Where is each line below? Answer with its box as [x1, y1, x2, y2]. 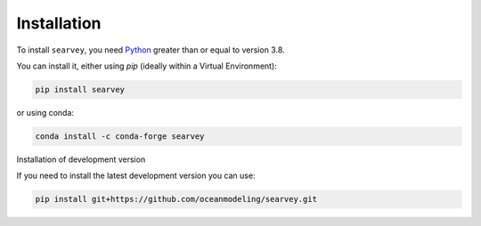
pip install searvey [35, 85, 125, 94]
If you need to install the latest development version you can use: [16, 170, 256, 182]
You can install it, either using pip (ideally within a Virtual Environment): [16, 61, 278, 71]
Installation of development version [16, 154, 146, 165]
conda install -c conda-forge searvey [35, 131, 205, 141]
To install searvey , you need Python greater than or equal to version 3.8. [16, 44, 285, 55]
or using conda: [16, 107, 75, 117]
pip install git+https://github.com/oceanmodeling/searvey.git [35, 194, 318, 205]
